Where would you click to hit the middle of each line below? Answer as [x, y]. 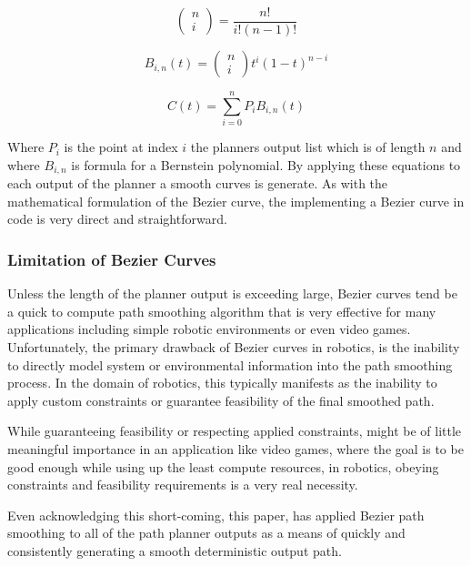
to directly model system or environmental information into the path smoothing [230, 364]
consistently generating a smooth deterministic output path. [175, 550]
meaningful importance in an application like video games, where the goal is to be [235, 448]
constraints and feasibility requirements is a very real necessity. [183, 485]
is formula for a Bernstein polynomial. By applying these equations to [266, 164]
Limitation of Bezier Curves [112, 259]
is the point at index [121, 147]
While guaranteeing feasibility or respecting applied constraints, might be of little [235, 431]
